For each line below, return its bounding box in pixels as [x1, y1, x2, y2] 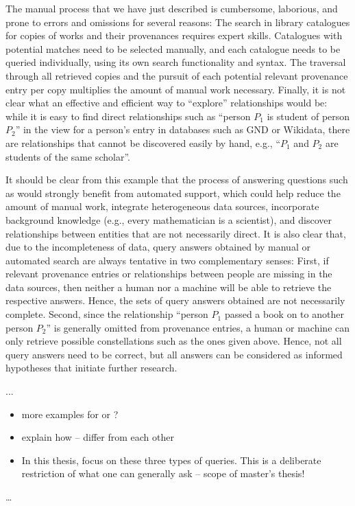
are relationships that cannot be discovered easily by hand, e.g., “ [5, 135, 280, 150]
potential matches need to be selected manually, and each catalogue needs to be [5, 41, 341, 56]
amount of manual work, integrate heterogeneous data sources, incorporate [5, 199, 319, 214]
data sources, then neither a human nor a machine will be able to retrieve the [5, 279, 332, 294]
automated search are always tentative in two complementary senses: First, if [5, 253, 329, 267]
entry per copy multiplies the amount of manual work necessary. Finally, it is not [5, 82, 346, 96]
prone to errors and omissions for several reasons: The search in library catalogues [5, 14, 350, 29]
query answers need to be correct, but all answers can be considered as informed [5, 347, 343, 361]
